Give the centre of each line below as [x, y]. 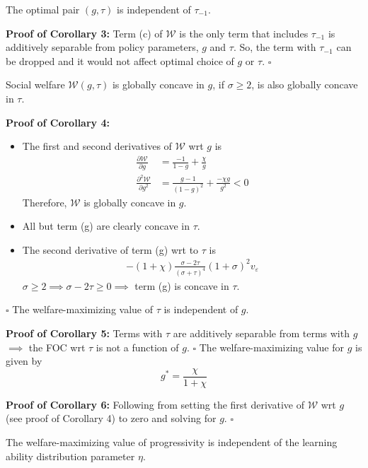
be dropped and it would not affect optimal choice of [120, 60]
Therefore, [45, 202]
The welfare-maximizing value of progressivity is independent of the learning [172, 442]
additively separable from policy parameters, [102, 47]
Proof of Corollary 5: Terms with [84, 333]
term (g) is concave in [182, 285]
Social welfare [35, 84]
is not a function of [137, 347]
